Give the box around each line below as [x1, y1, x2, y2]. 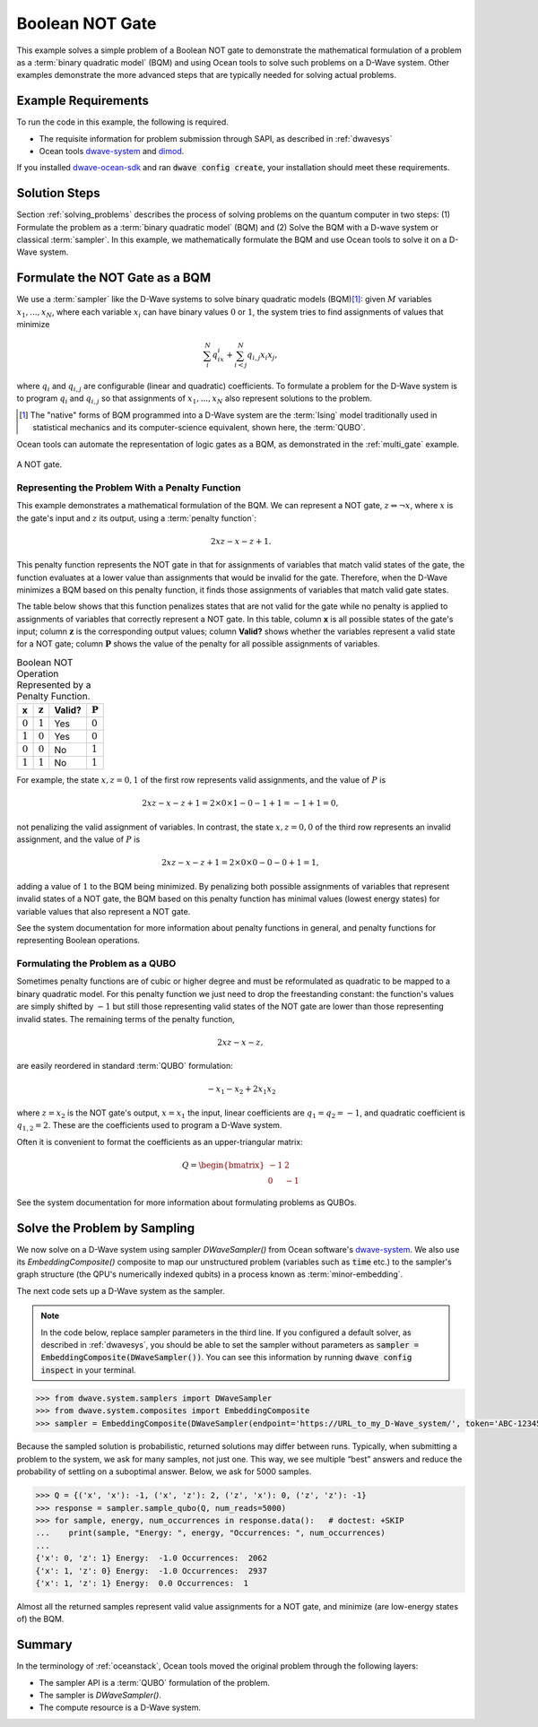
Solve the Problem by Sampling [16, 1220, 195, 1236]
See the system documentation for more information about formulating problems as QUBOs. [16, 1197, 358, 1208]
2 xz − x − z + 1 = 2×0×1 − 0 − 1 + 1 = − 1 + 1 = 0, [142, 798, 339, 809]
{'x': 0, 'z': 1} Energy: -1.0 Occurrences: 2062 [35, 1553, 268, 1564]
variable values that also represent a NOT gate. [16, 906, 191, 916]
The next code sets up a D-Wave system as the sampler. [16, 1285, 225, 1296]
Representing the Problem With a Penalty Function [16, 481, 241, 493]
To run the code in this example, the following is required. [16, 117, 229, 127]
